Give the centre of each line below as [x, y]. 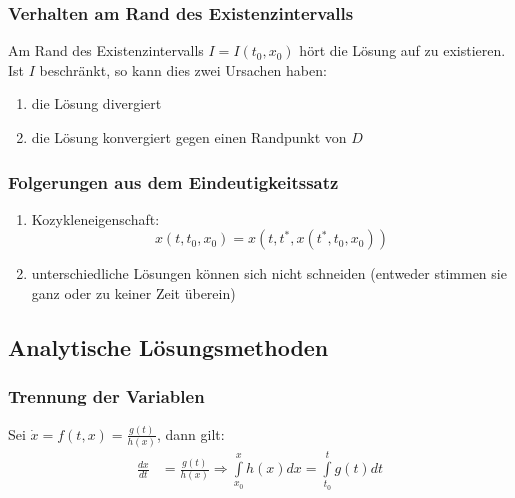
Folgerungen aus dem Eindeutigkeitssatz [173, 181]
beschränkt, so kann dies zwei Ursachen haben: [183, 69]
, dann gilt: [190, 433]
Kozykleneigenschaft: [95, 218]
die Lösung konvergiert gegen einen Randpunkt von [189, 137]
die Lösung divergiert [96, 103]
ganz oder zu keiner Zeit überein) [133, 293]
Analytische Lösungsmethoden [168, 346]
